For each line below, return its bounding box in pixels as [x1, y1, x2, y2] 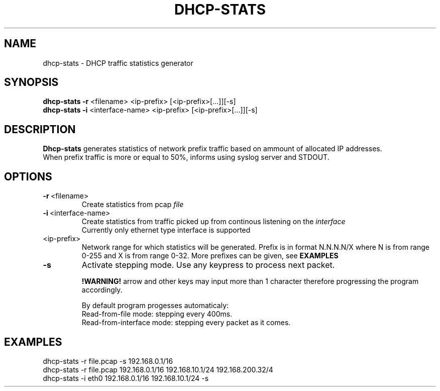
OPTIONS [4, 170, 52, 183]
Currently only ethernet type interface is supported [81, 226, 251, 235]
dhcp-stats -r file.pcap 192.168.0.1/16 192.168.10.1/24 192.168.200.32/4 [43, 365, 273, 374]
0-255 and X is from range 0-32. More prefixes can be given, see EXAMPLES [81, 251, 339, 260]
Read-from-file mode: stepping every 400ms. [81, 310, 233, 319]
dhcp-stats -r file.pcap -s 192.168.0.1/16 [43, 356, 173, 365]
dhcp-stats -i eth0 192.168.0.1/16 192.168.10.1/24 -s [43, 373, 209, 382]
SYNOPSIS [4, 76, 59, 89]
